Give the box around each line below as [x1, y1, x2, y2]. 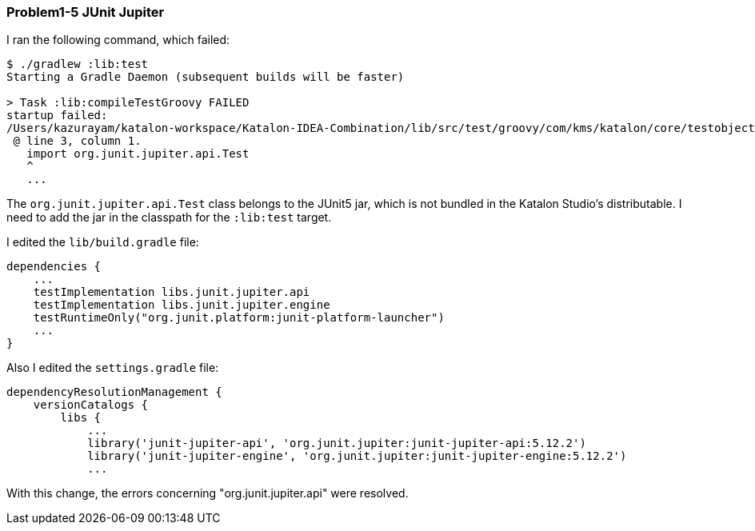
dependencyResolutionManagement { [6, 385, 222, 399]
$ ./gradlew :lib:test [6, 58, 149, 71]
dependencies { [6, 260, 102, 273]
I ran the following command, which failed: [6, 33, 230, 47]
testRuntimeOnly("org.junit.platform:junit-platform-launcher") [33, 311, 445, 325]
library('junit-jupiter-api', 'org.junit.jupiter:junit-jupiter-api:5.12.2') [87, 437, 586, 450]
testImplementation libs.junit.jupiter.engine [33, 298, 330, 312]
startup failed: [6, 109, 108, 122]
